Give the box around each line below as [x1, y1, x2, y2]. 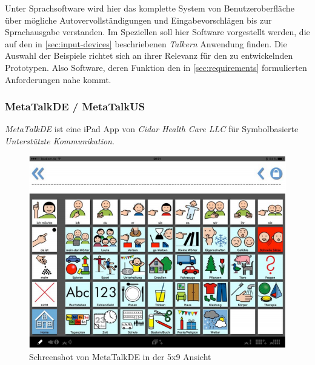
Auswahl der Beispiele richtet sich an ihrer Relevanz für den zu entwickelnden [5, 49, 293, 62]
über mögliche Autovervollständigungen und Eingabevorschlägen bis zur [5, 13, 272, 26]
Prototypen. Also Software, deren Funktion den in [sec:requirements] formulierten [5, 61, 307, 73]
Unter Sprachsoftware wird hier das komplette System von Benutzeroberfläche [5, 2, 294, 14]
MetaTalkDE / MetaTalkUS [5, 99, 145, 114]
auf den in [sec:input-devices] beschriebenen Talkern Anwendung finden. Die [5, 37, 287, 50]
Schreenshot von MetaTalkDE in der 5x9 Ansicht [29, 350, 211, 363]
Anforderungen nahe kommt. [5, 73, 111, 85]
